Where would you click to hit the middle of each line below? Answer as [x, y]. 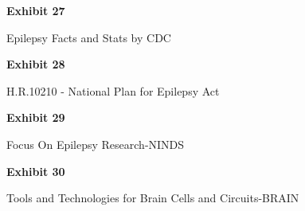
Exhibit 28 [36, 64]
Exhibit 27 [36, 10]
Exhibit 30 [36, 171]
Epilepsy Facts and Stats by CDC [89, 37]
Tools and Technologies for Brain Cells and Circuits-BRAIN [153, 198]
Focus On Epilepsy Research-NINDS [96, 144]
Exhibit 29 [36, 117]
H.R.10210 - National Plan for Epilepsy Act [113, 90]
